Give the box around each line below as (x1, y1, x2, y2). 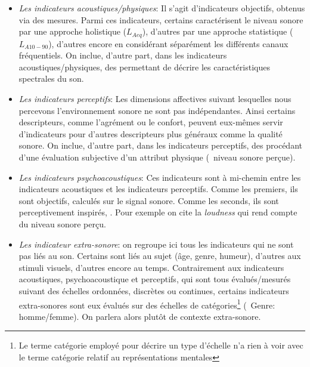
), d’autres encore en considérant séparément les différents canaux (48, 37, 289, 50)
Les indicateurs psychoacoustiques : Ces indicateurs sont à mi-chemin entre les (18, 171, 301, 183)
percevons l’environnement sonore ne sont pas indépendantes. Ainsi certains (18, 104, 296, 116)
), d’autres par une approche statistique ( (142, 25, 293, 38)
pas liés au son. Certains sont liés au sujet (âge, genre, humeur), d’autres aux (18, 249, 301, 262)
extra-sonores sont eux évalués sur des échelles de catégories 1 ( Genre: (18, 297, 275, 311)
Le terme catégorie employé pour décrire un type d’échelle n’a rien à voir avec (18, 339, 303, 351)
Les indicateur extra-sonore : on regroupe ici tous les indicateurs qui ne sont (18, 238, 294, 250)
